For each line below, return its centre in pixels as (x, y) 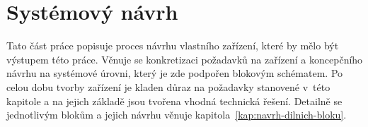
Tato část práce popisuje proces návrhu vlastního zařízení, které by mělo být (173, 46)
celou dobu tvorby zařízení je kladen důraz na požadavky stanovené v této (168, 86)
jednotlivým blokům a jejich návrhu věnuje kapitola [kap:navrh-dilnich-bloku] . (177, 115)
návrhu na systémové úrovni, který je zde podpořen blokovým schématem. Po (175, 73)
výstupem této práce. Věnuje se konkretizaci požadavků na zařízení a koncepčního (185, 59)
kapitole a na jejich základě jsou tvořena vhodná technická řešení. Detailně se (174, 101)
